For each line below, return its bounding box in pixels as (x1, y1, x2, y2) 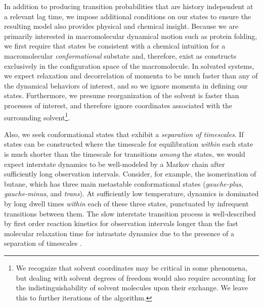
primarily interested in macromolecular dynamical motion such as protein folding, (4, 30, 257, 41)
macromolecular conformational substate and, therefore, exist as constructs (4, 50, 237, 61)
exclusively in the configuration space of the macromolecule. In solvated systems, (4, 60, 254, 71)
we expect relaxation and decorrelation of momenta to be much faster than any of (4, 70, 258, 81)
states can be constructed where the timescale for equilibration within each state (4, 139, 253, 149)
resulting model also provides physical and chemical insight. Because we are (4, 21, 239, 31)
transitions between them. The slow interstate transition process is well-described (4, 208, 256, 218)
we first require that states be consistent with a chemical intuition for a (4, 40, 226, 51)
